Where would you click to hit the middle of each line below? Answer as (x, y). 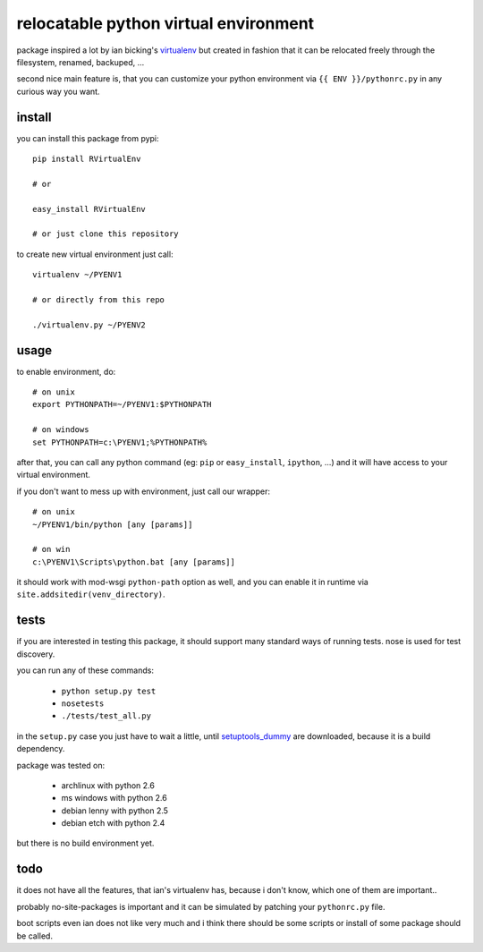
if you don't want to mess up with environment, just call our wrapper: (143, 491)
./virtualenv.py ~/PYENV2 (89, 325)
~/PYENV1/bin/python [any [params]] (113, 524)
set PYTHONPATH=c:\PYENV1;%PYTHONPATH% (120, 442)
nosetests (83, 703)
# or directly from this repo (99, 299)
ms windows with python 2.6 (114, 798)
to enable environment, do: (66, 371)
